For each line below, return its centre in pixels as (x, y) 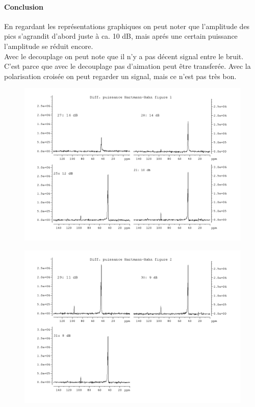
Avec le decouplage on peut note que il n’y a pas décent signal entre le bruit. (124, 56)
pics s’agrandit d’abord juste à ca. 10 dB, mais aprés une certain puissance (121, 36)
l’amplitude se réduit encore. (49, 46)
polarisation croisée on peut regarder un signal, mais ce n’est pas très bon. (120, 76)
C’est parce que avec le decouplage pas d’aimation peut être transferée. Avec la (127, 66)
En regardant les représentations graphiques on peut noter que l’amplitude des (127, 26)
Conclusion (24, 6)
